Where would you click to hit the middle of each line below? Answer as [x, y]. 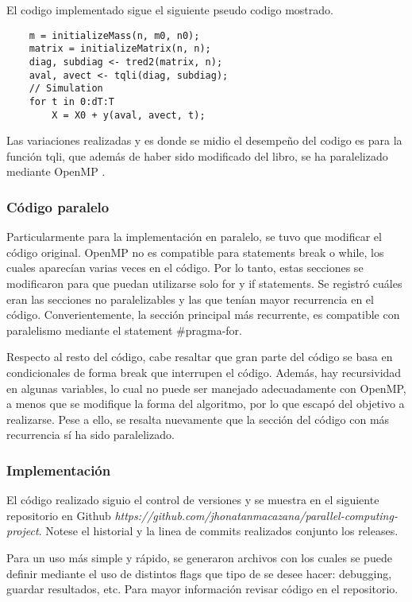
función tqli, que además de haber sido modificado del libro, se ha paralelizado [197, 155]
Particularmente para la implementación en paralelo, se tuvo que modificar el [194, 237]
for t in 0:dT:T [72, 101]
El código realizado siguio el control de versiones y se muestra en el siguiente [193, 500]
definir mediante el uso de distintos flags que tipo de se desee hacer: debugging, [199, 573]
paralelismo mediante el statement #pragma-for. [124, 330]
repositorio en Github [59, 515]
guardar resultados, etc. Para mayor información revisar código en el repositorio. [202, 589]
